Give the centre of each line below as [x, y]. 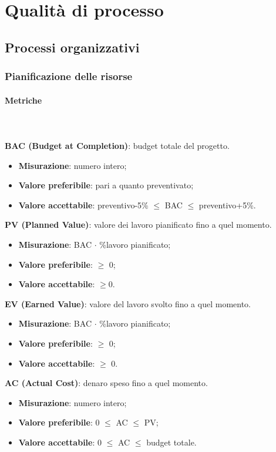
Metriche [23, 100]
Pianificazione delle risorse [69, 76]
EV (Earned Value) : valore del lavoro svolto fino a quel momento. [128, 303]
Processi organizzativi [72, 47]
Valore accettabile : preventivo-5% [83, 205]
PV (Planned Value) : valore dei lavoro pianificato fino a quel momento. [138, 225]
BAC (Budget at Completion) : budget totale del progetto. [117, 145]
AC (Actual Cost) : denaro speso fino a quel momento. [106, 383]
